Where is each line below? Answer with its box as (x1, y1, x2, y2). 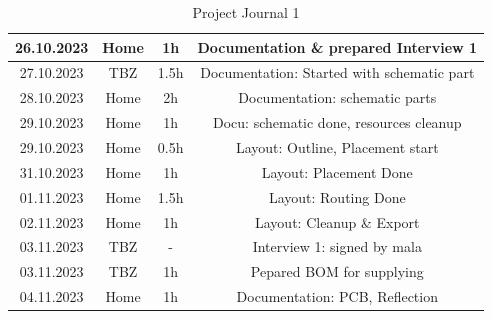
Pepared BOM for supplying (250, 261, 424, 282)
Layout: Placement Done (261, 161, 413, 182)
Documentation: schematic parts (238, 87, 437, 108)
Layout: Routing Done (268, 186, 406, 207)
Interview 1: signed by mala (252, 236, 422, 257)
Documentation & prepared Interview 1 (197, 36, 478, 57)
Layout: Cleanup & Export (254, 211, 420, 232)
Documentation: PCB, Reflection (236, 286, 438, 307)
